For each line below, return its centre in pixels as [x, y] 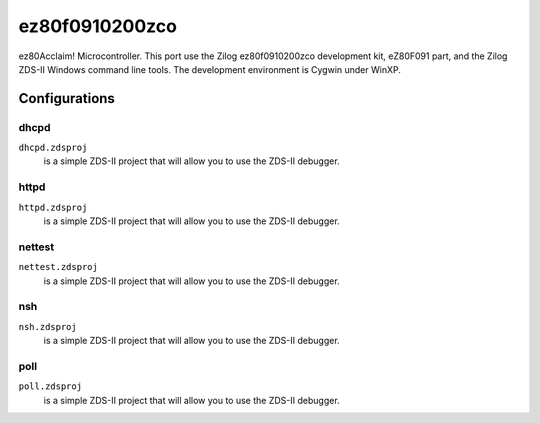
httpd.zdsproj [53, 207]
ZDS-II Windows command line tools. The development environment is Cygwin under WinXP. [210, 69]
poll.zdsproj [50, 386]
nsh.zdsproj [47, 326]
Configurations [66, 98]
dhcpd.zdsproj [53, 148]
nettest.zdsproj [58, 267]
